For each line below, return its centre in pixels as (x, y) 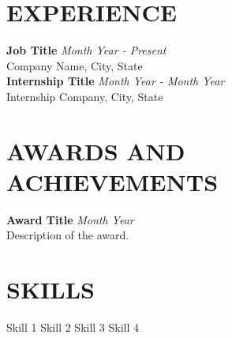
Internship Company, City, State (85, 96)
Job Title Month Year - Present (86, 50)
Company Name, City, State (75, 65)
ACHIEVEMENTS (112, 181)
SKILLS (51, 289)
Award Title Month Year (70, 219)
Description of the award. (68, 235)
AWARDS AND (96, 150)
